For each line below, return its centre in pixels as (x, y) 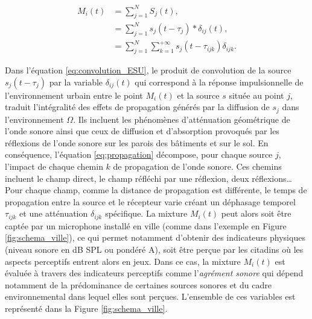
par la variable (76, 82)
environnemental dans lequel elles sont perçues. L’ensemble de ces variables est (150, 296)
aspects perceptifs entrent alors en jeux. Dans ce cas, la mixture (123, 261)
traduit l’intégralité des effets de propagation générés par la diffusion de (137, 107)
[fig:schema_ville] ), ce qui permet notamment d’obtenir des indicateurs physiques (155, 237)
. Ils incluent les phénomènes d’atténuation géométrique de (182, 119)
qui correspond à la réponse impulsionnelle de (219, 82)
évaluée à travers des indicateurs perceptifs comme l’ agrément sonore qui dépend (154, 273)
